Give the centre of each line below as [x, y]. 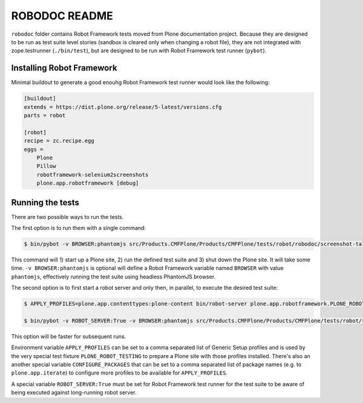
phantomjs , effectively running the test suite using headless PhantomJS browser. [113, 277]
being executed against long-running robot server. [74, 393]
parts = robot [45, 115]
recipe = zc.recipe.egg [59, 141]
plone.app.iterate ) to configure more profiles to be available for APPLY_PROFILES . [119, 373]
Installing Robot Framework [64, 68]
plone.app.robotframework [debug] [88, 183]
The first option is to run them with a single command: [79, 228]
